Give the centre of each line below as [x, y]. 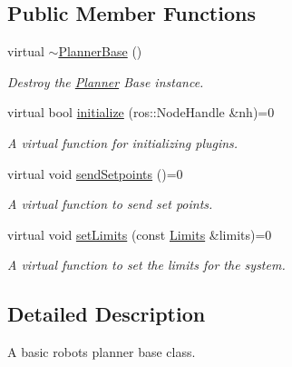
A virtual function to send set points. [110, 204]
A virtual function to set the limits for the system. [146, 265]
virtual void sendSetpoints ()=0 [95, 173]
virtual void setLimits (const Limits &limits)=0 [140, 234]
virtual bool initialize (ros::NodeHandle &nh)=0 [141, 112]
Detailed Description [107, 314]
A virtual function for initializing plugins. [123, 142]
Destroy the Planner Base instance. [106, 81]
